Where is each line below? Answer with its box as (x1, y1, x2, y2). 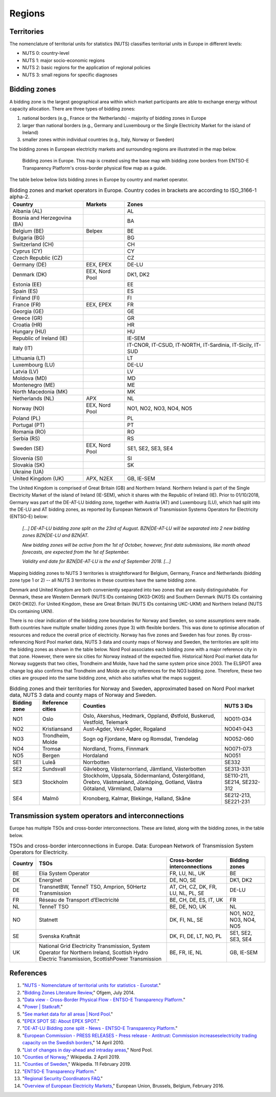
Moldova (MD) (12, 375, 47, 382)
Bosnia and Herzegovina (12, 214, 72, 221)
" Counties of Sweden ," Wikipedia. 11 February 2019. (22, 1061, 131, 1067)
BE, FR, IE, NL (169, 948, 203, 956)
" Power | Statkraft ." (22, 1004, 63, 1010)
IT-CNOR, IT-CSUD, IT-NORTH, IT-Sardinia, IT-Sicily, (127, 341, 253, 348)
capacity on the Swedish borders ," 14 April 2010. (22, 1040, 125, 1046)
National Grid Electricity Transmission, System (39, 942, 150, 949)
